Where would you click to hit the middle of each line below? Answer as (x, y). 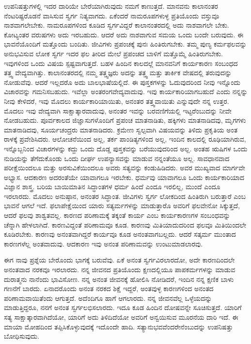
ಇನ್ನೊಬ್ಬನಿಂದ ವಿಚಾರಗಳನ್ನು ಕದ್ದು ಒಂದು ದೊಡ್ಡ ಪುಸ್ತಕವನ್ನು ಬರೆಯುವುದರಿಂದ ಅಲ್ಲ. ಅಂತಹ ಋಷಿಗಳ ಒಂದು (126, 148)
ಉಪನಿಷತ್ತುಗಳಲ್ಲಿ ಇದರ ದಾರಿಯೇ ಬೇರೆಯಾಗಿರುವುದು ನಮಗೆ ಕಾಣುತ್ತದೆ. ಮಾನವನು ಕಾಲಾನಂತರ (111, 6)
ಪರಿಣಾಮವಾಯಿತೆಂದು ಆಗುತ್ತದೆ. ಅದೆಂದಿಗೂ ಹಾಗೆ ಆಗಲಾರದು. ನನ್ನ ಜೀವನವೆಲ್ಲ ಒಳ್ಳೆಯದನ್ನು (108, 298)
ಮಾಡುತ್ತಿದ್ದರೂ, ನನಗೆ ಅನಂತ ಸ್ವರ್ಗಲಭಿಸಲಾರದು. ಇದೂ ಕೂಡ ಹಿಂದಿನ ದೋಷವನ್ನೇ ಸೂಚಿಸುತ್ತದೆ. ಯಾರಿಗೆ (123, 307)
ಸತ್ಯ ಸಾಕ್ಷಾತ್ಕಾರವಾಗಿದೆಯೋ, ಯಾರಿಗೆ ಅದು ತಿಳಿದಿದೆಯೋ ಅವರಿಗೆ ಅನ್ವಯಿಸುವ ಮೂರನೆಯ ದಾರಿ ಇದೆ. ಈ (121, 317)
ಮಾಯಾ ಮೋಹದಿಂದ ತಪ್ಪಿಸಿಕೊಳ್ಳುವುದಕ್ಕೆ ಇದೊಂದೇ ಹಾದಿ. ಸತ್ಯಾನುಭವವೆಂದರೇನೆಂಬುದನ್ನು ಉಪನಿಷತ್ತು (118, 326)
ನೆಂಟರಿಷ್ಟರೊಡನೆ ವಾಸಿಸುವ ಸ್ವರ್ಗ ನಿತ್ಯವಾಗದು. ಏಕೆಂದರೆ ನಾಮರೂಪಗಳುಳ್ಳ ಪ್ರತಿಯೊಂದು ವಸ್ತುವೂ (112, 15)
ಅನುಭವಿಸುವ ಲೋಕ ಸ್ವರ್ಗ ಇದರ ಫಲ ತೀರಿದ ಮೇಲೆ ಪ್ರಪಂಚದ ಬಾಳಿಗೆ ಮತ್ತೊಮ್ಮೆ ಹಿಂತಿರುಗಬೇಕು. (113, 53)
